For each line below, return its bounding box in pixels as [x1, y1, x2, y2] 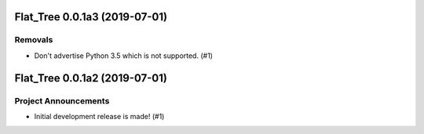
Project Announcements [14, 95, 110, 106]
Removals [14, 34, 53, 45]
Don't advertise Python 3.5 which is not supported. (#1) [34, 51, 214, 60]
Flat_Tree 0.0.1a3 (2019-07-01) [14, 10, 168, 24]
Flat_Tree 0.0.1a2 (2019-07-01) [14, 71, 168, 85]
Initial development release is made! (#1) [34, 111, 165, 121]
